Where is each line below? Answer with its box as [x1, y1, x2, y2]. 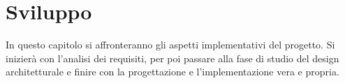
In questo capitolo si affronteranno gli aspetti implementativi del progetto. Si [6, 37, 335, 52]
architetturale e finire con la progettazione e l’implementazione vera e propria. [6, 64, 339, 79]
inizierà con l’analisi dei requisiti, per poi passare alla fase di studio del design [6, 50, 339, 65]
